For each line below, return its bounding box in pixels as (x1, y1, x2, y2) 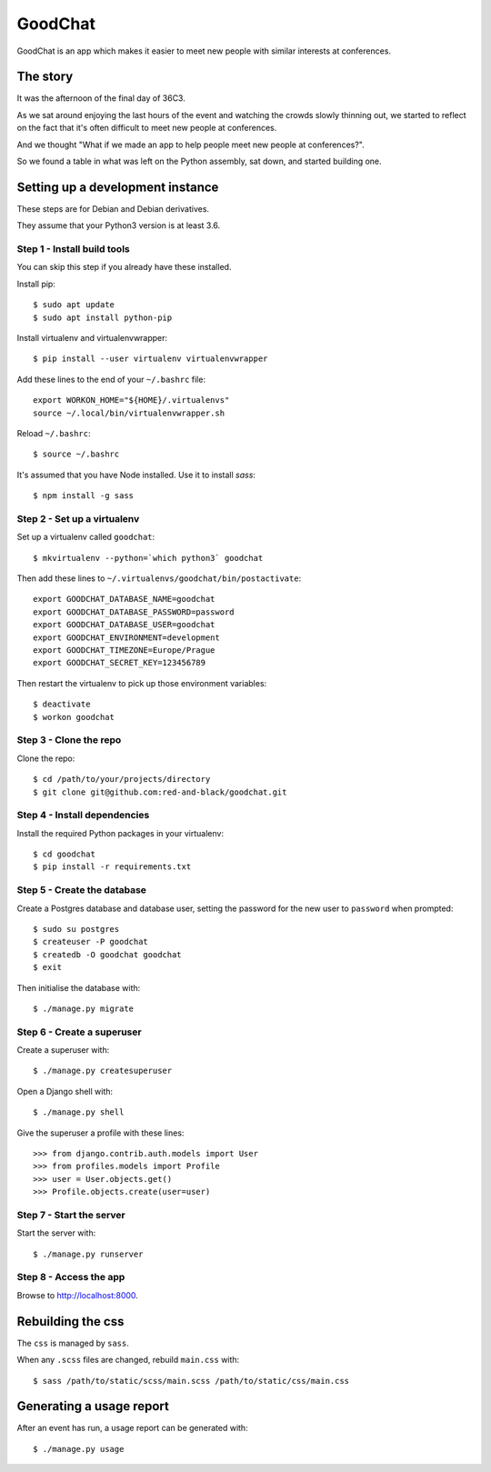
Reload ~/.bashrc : (16, 427, 91, 438)
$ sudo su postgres (33, 924, 120, 934)
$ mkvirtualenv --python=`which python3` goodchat (33, 553, 264, 563)
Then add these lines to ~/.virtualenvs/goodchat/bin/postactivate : (16, 573, 302, 584)
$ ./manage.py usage (33, 1444, 125, 1454)
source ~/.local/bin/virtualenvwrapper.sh (33, 407, 225, 418)
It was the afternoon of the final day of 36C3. (16, 93, 185, 104)
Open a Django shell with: (16, 1086, 114, 1096)
